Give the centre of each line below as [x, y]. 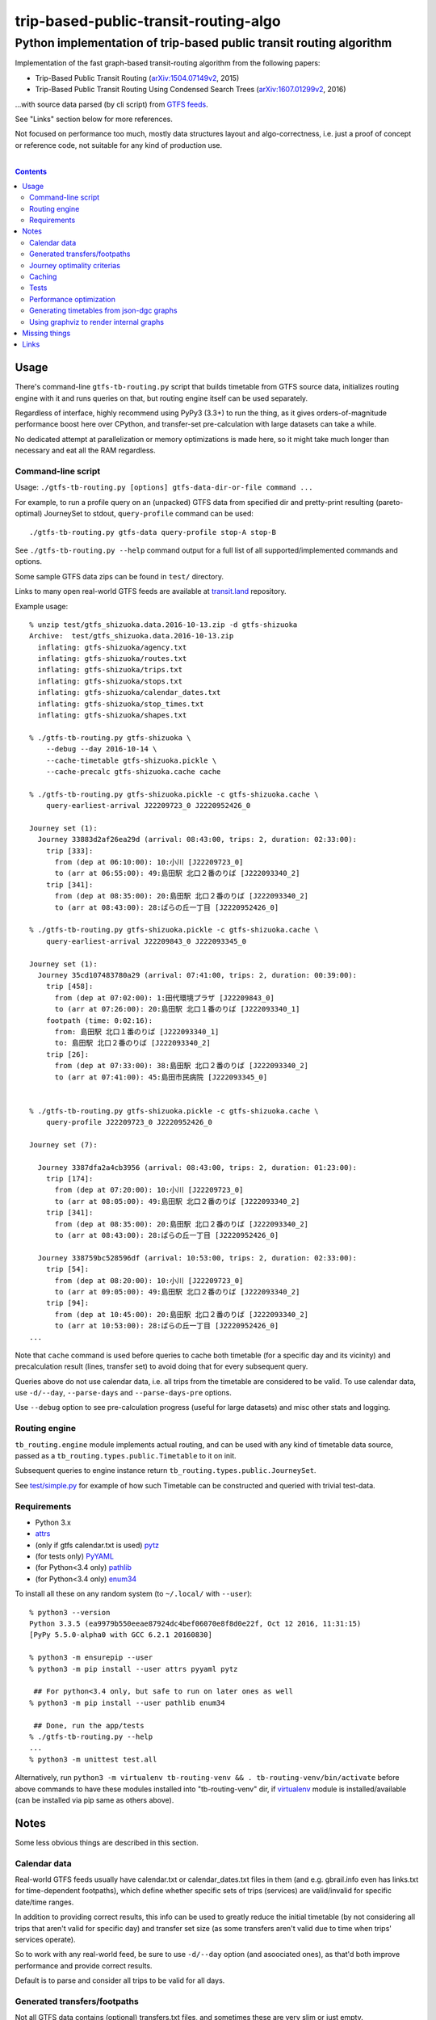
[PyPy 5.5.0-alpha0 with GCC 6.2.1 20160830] [121, 1635]
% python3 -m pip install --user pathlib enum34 [127, 1702]
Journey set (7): [63, 1145]
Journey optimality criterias [75, 265]
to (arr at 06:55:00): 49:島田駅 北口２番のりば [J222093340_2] [177, 873]
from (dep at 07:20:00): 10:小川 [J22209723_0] [149, 1190]
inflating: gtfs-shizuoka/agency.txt [112, 647]
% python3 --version [70, 1612]
